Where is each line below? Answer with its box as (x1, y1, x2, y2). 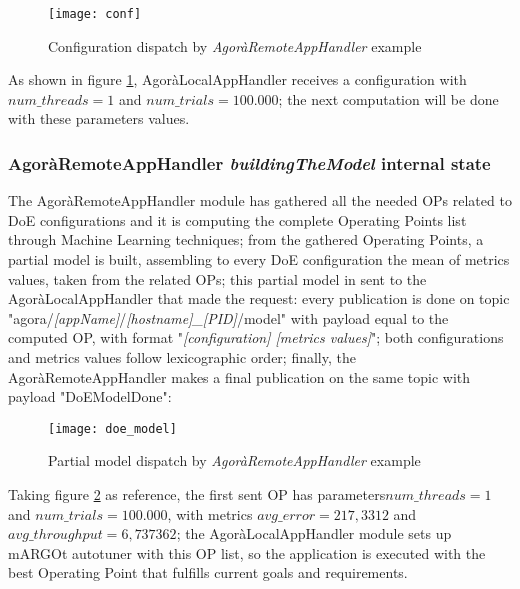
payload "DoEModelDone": (8, 386, 172, 407)
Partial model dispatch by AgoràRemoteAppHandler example (48, 450, 421, 471)
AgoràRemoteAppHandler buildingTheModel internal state (8, 150, 491, 175)
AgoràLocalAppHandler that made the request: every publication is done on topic (8, 288, 510, 309)
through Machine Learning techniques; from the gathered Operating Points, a (8, 229, 484, 250)
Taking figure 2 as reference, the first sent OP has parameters (8, 484, 386, 505)
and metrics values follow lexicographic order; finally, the (8, 347, 356, 367)
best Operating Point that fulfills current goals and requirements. (8, 562, 408, 583)
